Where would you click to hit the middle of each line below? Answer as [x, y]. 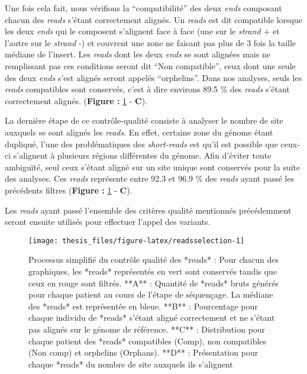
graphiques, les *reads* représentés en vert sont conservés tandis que [153, 271]
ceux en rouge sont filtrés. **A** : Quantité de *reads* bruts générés [153, 283]
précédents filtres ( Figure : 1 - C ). [69, 190]
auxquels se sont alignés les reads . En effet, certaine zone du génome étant [139, 132]
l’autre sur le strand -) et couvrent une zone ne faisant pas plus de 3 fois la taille [151, 42]
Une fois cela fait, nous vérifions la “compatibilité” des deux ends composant [143, 8]
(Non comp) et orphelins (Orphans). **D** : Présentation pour [143, 352]
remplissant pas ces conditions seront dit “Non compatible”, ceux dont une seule [150, 65]
